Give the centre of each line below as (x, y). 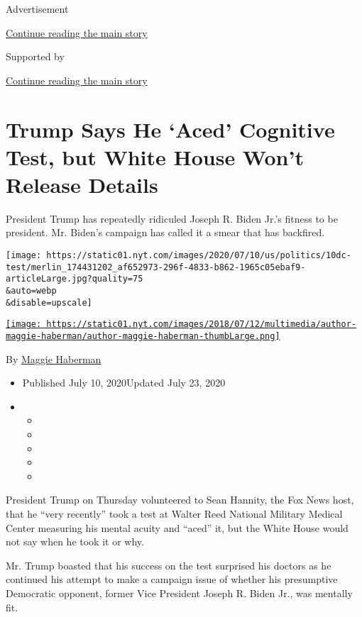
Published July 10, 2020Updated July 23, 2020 (124, 383)
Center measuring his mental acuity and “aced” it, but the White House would (177, 527)
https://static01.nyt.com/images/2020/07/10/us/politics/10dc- (199, 256)
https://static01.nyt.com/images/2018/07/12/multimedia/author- (201, 324)
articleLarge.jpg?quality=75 (75, 279)
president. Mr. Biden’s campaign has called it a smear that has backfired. (165, 232)
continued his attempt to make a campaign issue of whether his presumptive (172, 579)
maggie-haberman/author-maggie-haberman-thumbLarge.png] (143, 336)
